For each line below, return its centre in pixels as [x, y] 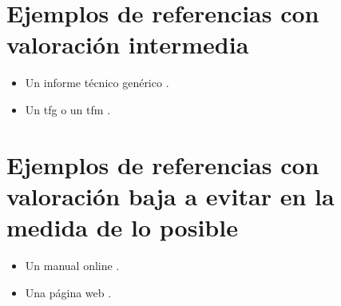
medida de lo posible [122, 227]
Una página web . [68, 292]
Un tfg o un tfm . [68, 109]
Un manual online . [72, 265]
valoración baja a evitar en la [170, 195]
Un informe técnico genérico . [97, 83]
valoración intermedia [128, 44]
